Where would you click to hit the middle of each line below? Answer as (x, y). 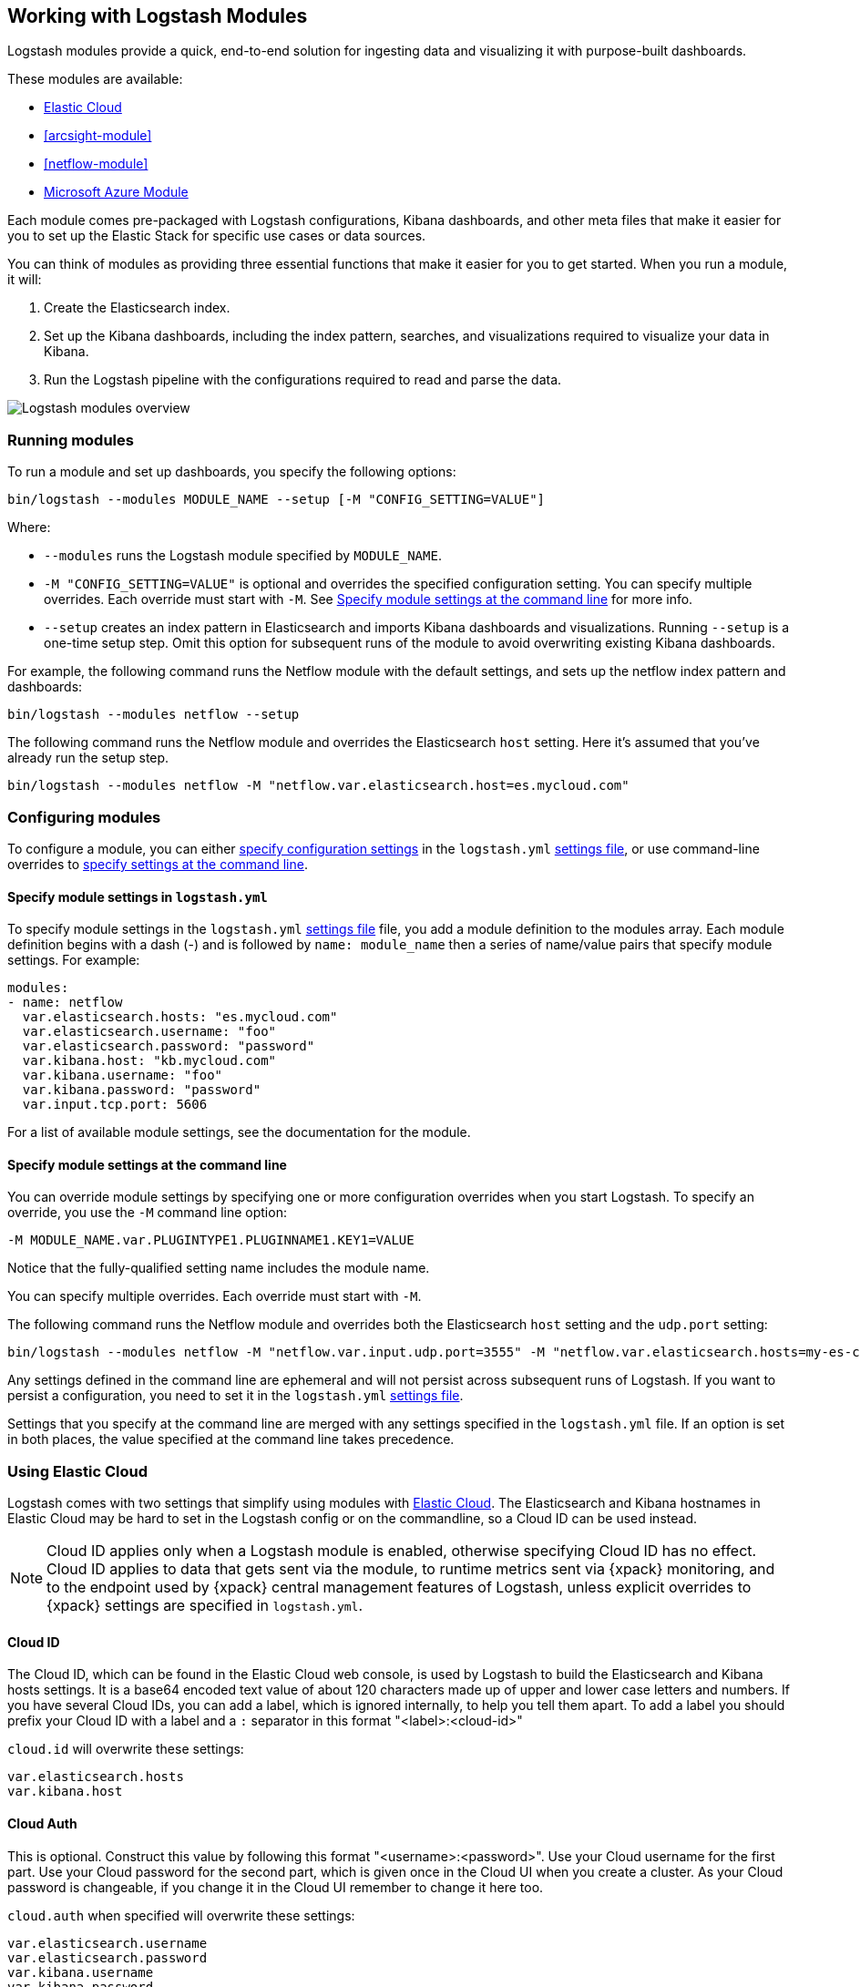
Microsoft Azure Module (116, 192)
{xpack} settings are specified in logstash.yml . (205, 1606)
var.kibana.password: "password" (142, 1090)
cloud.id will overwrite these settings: (126, 1749)
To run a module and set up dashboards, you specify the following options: (232, 472)
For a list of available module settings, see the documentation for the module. (239, 1132)
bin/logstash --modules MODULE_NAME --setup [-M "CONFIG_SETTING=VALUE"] (276, 500)
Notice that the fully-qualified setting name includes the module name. (219, 1268)
